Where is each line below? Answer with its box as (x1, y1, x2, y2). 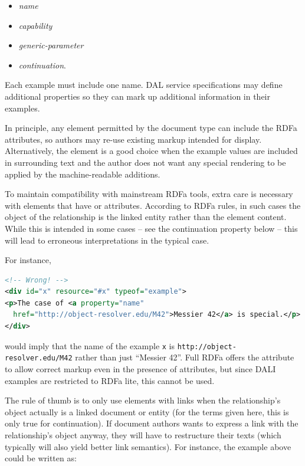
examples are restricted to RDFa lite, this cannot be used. (5, 374, 215, 386)
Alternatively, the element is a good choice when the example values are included (5, 145, 298, 157)
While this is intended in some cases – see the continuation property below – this (5, 222, 298, 234)
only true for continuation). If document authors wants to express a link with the (5, 417, 299, 429)
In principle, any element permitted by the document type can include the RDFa (5, 122, 297, 134)
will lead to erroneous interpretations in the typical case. (5, 234, 209, 246)
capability (18, 19, 53, 31)
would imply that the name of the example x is (5, 339, 175, 352)
